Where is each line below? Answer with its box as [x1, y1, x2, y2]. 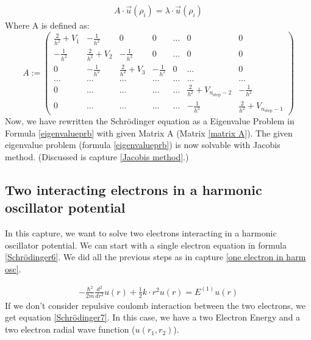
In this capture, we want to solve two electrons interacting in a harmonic [5, 227, 277, 239]
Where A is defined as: [5, 19, 90, 32]
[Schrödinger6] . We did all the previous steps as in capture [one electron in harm [5, 250, 306, 263]
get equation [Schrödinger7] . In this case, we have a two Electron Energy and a [5, 311, 301, 324]
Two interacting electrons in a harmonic [5, 180, 262, 199]
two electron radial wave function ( [5, 323, 135, 336]
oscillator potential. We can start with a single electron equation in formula [5, 238, 287, 251]
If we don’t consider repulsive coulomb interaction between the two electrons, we [5, 299, 306, 311]
